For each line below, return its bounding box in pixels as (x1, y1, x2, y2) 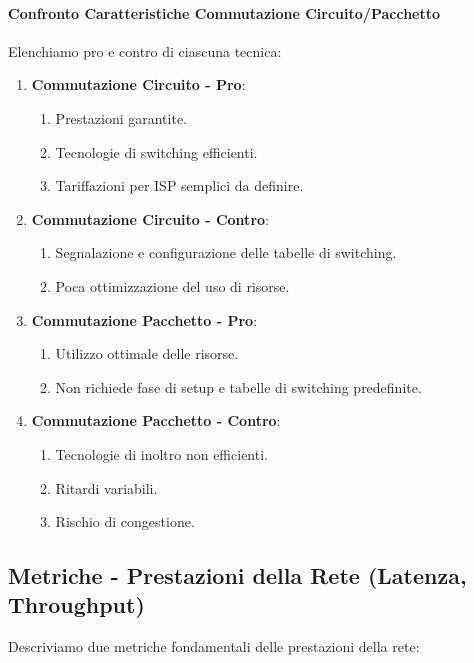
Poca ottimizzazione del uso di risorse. (55, 275, 290, 296)
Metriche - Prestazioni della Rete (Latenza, (8, 560, 467, 591)
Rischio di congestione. (55, 511, 195, 532)
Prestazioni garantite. (55, 107, 188, 128)
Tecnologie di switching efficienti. (55, 141, 258, 162)
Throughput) (8, 589, 145, 620)
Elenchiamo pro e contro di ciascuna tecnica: (8, 40, 282, 61)
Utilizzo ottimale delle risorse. (55, 343, 239, 364)
